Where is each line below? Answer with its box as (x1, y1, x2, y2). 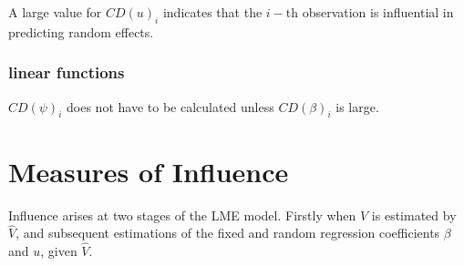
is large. (335, 97, 379, 116)
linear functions (8, 61, 125, 84)
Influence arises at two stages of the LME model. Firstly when (8, 205, 356, 224)
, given (40, 241, 77, 261)
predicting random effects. (8, 22, 154, 41)
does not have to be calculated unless (67, 97, 274, 116)
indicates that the (162, 3, 263, 21)
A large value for (8, 3, 102, 21)
